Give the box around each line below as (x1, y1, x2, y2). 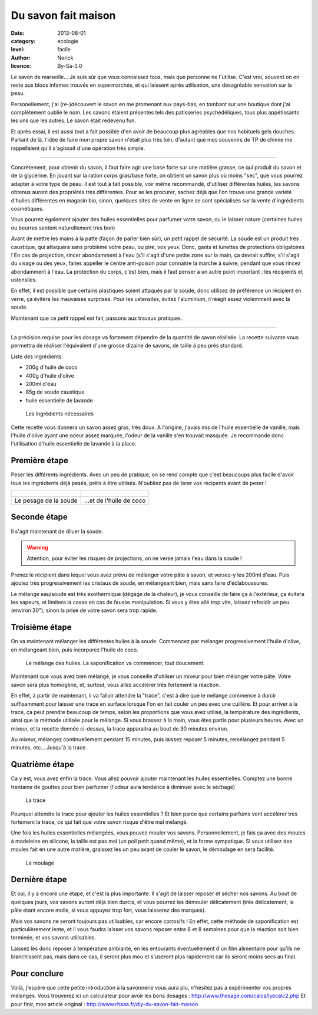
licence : (11, 63, 32, 70)
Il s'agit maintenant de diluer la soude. (11, 528, 104, 535)
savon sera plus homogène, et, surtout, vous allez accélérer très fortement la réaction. (11, 681, 220, 688)
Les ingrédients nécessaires (25, 410, 94, 417)
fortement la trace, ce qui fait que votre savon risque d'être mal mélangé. (11, 818, 188, 826)
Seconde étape (11, 512, 68, 522)
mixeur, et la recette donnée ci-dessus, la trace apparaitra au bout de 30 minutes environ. (11, 725, 229, 732)
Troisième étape (11, 623, 72, 633)
